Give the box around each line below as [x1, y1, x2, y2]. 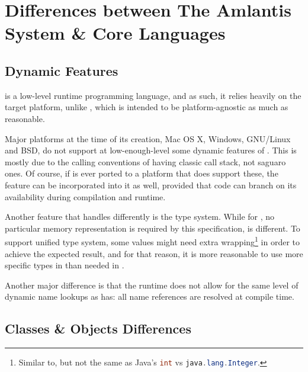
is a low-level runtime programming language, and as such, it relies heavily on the [5, 89, 301, 101]
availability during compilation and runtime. [5, 190, 166, 203]
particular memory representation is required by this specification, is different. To [5, 222, 300, 234]
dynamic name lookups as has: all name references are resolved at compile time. [5, 290, 294, 303]
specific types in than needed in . [5, 259, 124, 271]
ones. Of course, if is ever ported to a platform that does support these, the [5, 167, 278, 179]
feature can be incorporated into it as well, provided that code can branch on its [5, 178, 297, 191]
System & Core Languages [5, 21, 226, 45]
